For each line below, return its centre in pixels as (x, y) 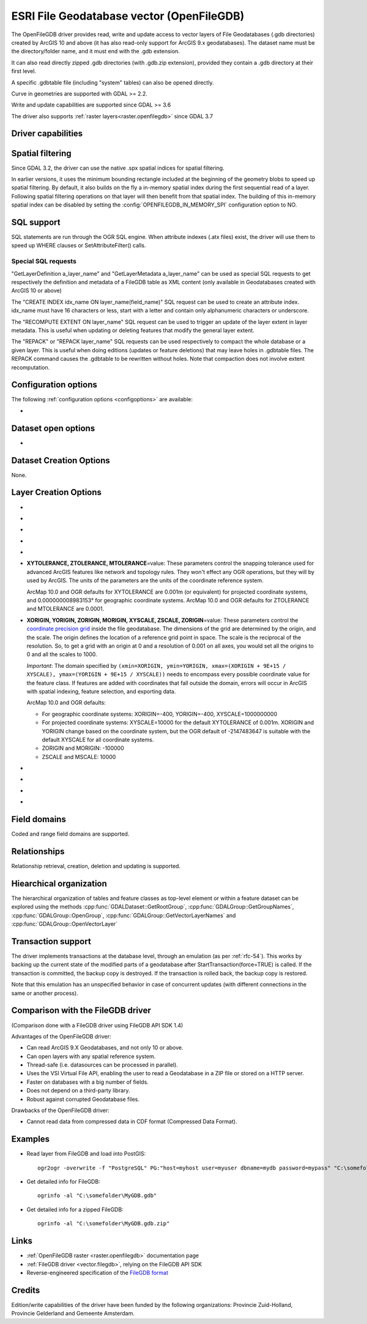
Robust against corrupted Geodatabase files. (83, 1099)
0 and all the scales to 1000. (62, 654)
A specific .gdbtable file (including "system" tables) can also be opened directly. (113, 82)
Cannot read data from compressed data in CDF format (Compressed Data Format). (132, 1122)
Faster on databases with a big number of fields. (88, 1082)
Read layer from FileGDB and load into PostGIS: (86, 1154)
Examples (31, 1139)
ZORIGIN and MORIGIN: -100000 (83, 748)
